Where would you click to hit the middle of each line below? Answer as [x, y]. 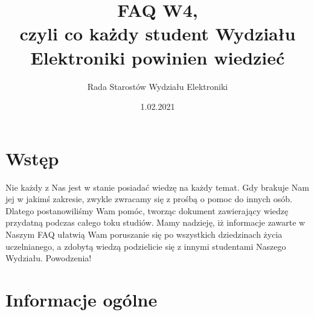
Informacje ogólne [82, 299]
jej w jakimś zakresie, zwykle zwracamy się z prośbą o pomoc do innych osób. [149, 199]
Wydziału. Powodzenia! [49, 258]
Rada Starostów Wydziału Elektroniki [158, 86]
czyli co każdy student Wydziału [158, 33]
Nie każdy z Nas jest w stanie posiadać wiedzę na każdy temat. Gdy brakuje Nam [157, 187]
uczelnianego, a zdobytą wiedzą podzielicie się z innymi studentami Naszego [146, 246]
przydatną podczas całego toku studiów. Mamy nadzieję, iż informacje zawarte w [155, 222]
